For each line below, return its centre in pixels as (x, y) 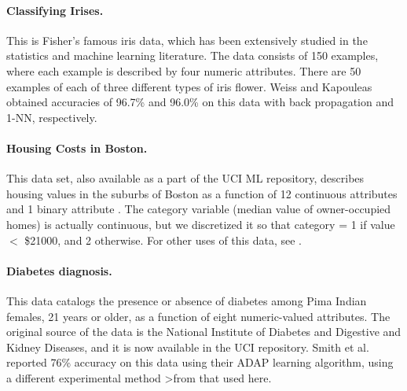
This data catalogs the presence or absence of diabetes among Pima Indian (187, 300)
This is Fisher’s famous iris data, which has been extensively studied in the (187, 40)
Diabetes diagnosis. (59, 270)
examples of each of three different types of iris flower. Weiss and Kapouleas (189, 86)
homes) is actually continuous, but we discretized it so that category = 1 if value (201, 224)
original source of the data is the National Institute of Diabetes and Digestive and (204, 332)
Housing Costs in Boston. (77, 148)
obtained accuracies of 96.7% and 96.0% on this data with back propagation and (200, 102)
